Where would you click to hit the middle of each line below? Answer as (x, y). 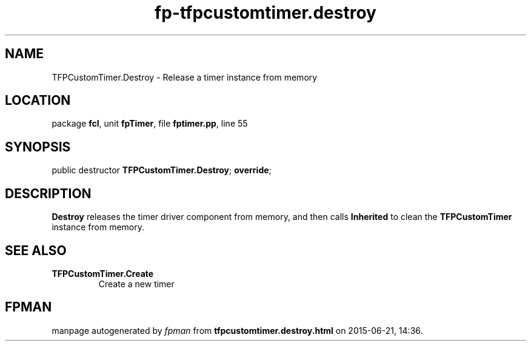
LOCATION (38, 101)
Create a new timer (136, 284)
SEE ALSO (36, 250)
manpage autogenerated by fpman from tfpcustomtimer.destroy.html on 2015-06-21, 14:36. (237, 330)
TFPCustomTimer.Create (103, 273)
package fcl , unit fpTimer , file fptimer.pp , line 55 (150, 124)
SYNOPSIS (38, 147)
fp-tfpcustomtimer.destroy (265, 13)
